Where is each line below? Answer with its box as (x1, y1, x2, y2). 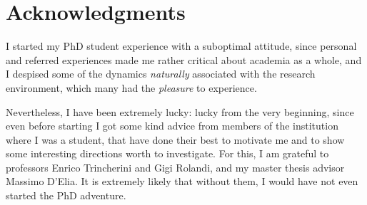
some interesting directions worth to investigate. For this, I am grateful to (6, 146, 329, 161)
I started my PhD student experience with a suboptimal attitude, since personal (6, 38, 357, 53)
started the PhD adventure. (6, 188, 126, 203)
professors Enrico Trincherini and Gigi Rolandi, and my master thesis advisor (6, 159, 345, 174)
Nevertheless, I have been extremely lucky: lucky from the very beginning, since (6, 104, 354, 119)
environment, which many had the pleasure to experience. (6, 80, 257, 95)
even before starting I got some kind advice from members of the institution (6, 118, 338, 133)
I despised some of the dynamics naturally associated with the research (6, 66, 316, 81)
